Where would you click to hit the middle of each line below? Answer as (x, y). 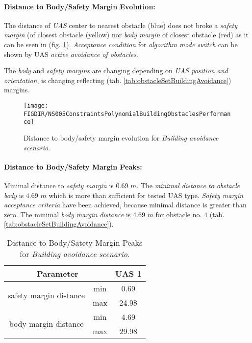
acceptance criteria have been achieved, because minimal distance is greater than (125, 205)
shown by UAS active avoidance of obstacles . (71, 54)
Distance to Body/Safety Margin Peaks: (73, 166)
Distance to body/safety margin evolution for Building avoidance (121, 137)
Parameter (58, 273)
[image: (36, 105)
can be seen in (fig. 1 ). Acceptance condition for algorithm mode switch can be (121, 44)
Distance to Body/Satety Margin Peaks (75, 242)
